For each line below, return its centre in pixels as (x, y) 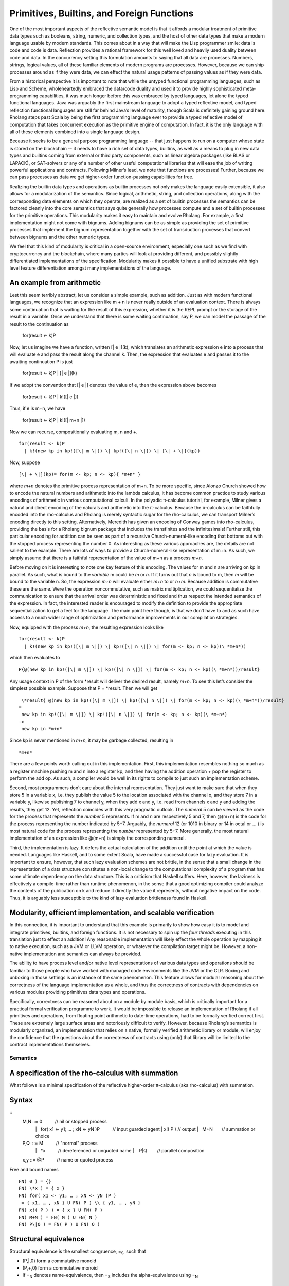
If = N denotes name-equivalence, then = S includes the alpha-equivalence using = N (110, 1276)
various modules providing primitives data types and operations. (78, 992)
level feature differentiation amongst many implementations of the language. (91, 268)
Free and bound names (34, 1169)
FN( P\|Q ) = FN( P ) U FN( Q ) (59, 1225)
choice (42, 1136)
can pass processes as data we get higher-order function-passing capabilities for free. (102, 177)
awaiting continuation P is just (41, 362)
